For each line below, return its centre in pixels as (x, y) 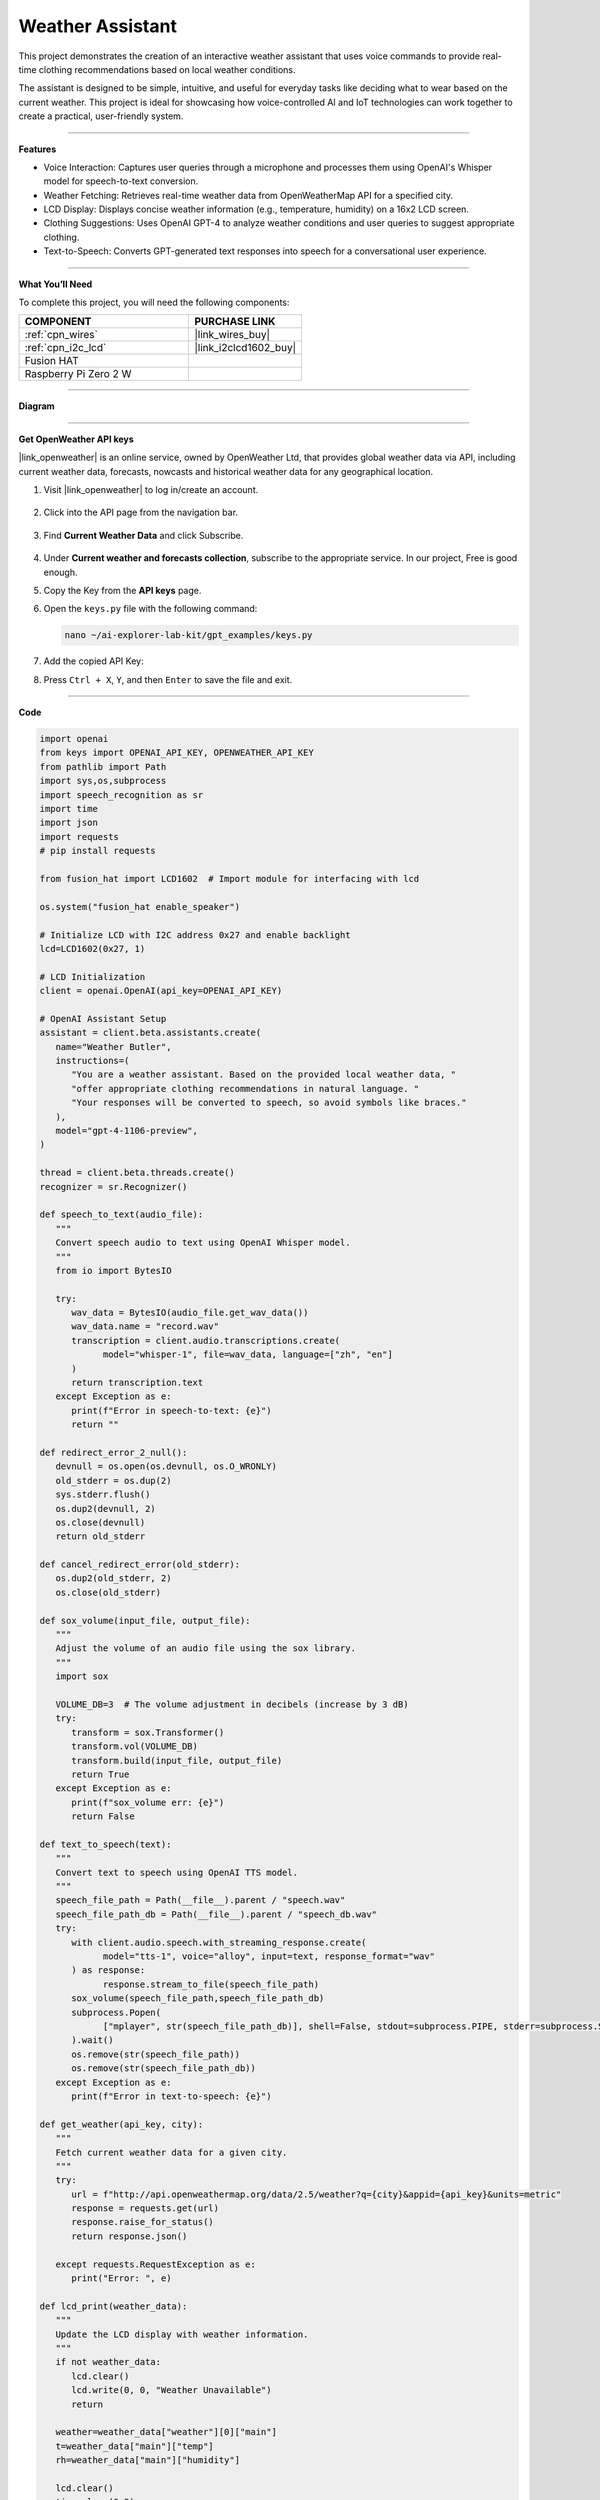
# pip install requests (98, 851)
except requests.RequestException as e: (156, 2264)
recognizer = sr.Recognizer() (113, 1186)
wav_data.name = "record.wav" (145, 1326)
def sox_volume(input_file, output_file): (145, 1620)
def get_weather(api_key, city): (121, 2124)
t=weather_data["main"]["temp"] (134, 2446)
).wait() (92, 2040)
